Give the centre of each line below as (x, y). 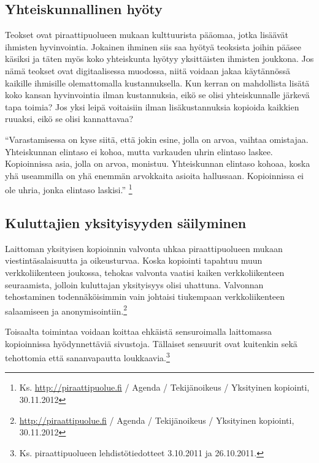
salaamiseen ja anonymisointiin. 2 (66, 310)
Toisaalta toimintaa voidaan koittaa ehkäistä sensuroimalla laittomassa (138, 331)
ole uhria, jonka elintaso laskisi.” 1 (69, 189)
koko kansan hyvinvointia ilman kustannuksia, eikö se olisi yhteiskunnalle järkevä (157, 95)
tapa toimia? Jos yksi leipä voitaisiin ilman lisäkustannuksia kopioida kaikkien (152, 106)
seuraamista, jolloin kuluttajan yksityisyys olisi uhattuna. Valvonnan (134, 284)
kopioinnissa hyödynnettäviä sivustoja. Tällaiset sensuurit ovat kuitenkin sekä (151, 343)
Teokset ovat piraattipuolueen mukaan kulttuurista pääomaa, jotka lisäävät (147, 35)
